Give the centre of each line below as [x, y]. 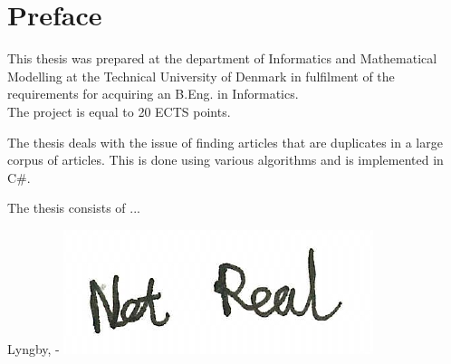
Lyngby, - [34, 348]
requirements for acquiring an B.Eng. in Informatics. [153, 94]
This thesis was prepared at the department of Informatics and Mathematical [222, 58]
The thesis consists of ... [74, 208]
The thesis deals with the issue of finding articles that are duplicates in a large [225, 142]
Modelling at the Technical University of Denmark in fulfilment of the [201, 76]
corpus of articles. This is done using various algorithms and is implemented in [225, 160]
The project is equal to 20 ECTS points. [119, 111]
